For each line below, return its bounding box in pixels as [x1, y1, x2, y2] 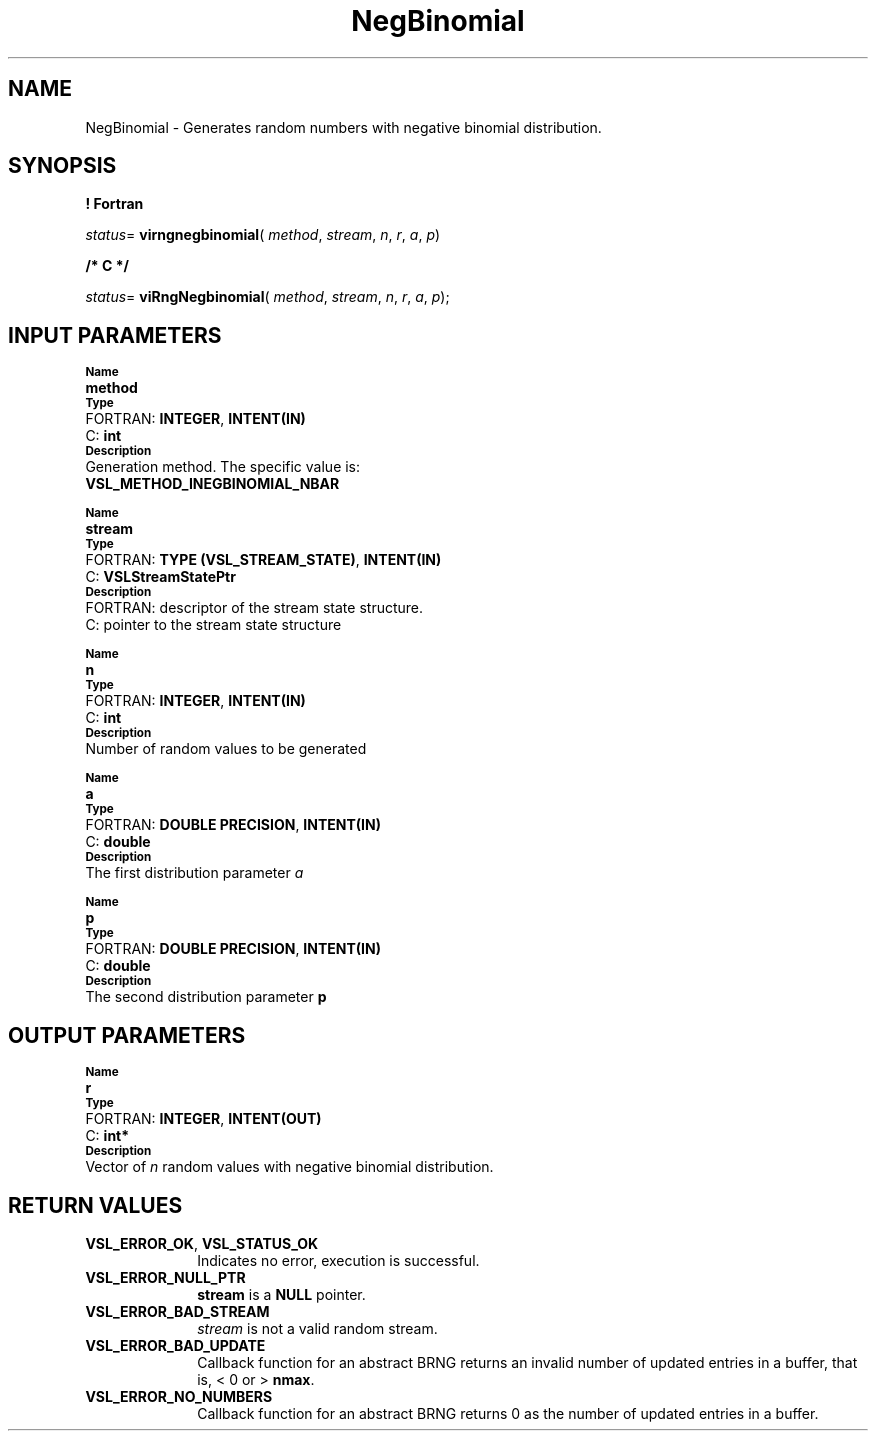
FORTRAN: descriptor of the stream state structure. [85, 599, 424, 617]
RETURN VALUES [8, 1192, 183, 1218]
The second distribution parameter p [85, 988, 327, 1006]
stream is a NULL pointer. [197, 1285, 366, 1303]
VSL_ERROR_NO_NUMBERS [85, 1387, 273, 1405]
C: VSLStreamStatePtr [85, 568, 236, 586]
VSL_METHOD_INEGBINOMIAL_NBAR [85, 475, 340, 493]
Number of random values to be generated [85, 740, 367, 758]
